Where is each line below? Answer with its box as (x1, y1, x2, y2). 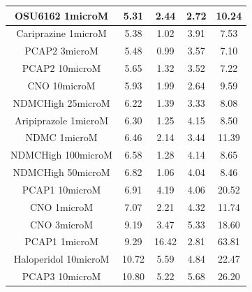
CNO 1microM (29, 199, 94, 214)
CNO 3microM (29, 217, 94, 231)
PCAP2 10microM (22, 61, 101, 75)
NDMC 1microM (25, 130, 98, 145)
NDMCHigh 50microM (13, 165, 110, 180)
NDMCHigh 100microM (10, 147, 113, 162)
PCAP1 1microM (24, 234, 98, 249)
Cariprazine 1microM (16, 26, 107, 41)
